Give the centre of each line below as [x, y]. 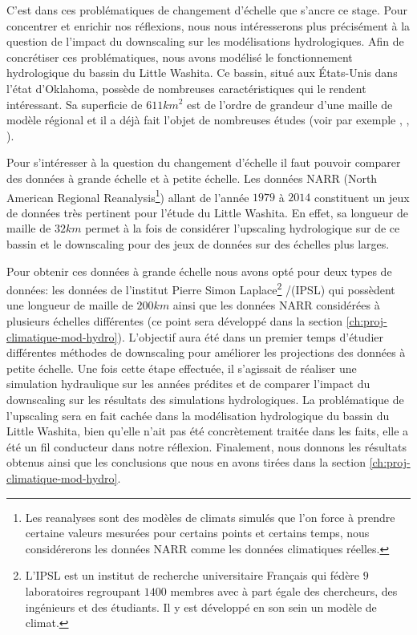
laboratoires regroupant [83, 591]
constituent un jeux [362, 197]
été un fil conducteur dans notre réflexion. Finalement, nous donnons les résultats [206, 446]
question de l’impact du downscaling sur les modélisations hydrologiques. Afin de [205, 41]
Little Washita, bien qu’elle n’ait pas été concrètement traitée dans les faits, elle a [208, 431]
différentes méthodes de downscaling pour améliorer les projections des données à [206, 352]
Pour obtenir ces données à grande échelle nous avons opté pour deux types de [199, 271]
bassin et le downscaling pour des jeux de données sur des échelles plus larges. [198, 243]
